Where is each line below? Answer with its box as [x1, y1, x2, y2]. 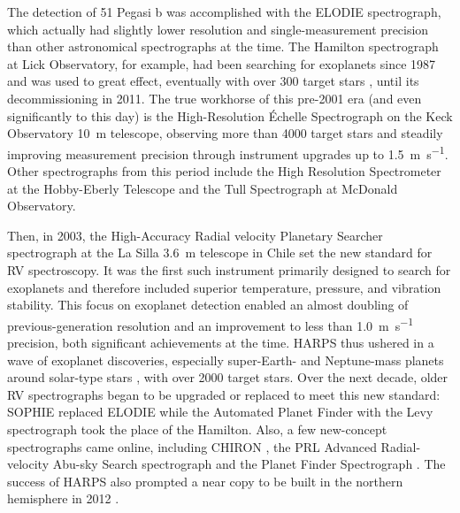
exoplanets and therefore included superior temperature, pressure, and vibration [7, 278, 441, 296]
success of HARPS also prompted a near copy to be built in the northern [7, 471, 403, 490]
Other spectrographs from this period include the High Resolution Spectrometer [7, 162, 441, 180]
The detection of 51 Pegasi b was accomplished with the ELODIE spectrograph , [7, 3, 441, 20]
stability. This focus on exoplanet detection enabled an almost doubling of [7, 295, 409, 314]
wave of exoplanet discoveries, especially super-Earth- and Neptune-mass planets [7, 350, 444, 369]
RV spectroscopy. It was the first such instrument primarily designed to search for [7, 260, 451, 279]
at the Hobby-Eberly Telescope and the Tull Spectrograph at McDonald [7, 179, 398, 197]
